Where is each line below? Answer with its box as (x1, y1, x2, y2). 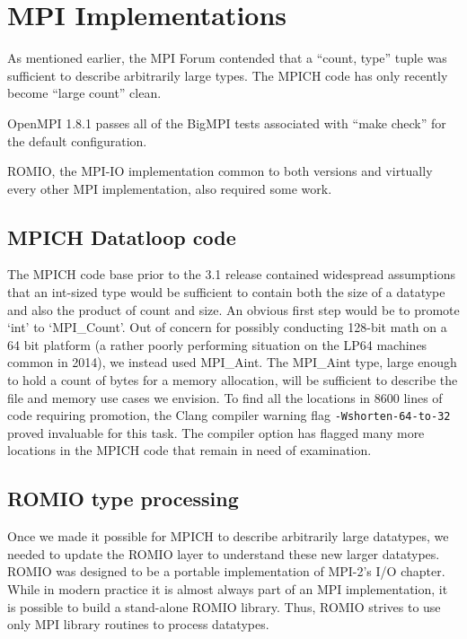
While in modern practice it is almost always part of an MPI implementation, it (7, 580, 448, 599)
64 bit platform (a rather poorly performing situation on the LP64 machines (7, 335, 427, 354)
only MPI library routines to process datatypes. (7, 615, 269, 634)
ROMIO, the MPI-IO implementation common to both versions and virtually (7, 162, 433, 180)
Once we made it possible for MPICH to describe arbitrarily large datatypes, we (7, 527, 449, 546)
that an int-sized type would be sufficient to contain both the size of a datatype (7, 283, 445, 302)
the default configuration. (7, 131, 147, 150)
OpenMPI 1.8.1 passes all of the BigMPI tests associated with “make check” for (7, 113, 446, 132)
